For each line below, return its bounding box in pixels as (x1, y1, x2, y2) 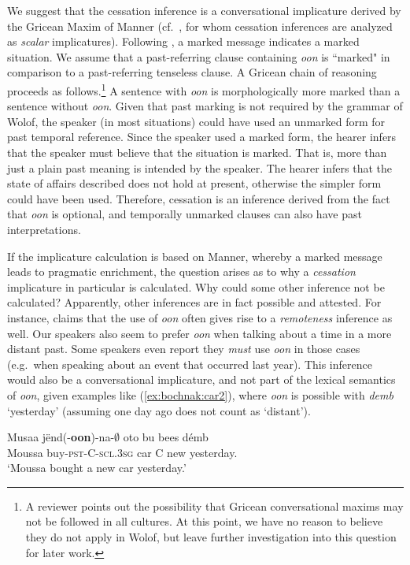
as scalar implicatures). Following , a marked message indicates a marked (7, 33, 360, 50)
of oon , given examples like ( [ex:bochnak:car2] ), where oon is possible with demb (7, 386, 393, 403)
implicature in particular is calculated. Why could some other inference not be (7, 278, 385, 295)
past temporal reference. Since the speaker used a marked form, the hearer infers (7, 128, 397, 145)
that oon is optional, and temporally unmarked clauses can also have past (7, 206, 362, 222)
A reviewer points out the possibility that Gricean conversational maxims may (25, 497, 404, 514)
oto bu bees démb (123, 429, 209, 445)
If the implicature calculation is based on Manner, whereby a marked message (7, 247, 382, 264)
